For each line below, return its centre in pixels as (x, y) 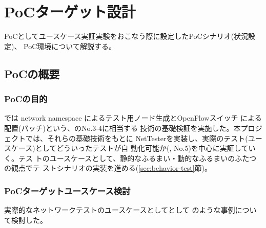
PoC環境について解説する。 (70, 46)
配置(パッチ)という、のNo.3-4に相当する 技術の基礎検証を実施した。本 (122, 128)
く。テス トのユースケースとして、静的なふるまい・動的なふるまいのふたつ (130, 158)
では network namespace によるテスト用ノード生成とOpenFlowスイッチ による (133, 118)
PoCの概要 (32, 73)
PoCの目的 (26, 99)
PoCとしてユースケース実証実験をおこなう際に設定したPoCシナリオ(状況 (126, 36)
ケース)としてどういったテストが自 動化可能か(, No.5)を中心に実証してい (133, 148)
